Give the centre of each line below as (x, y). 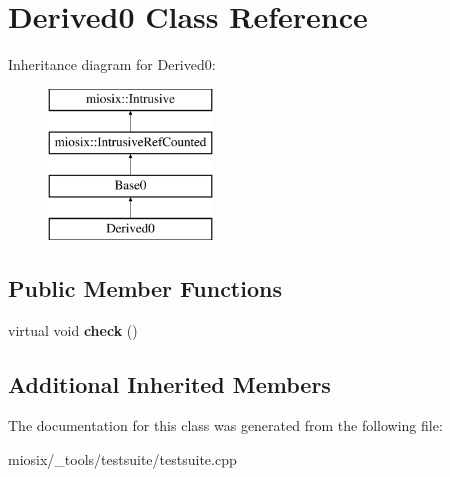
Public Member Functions (145, 287)
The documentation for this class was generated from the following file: (225, 425)
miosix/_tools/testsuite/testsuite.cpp (122, 459)
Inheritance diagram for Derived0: (112, 64)
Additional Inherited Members (169, 383)
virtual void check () (73, 329)
